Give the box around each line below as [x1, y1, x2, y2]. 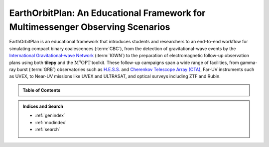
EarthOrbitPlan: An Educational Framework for [9, 7, 206, 18]
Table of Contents [22, 87, 61, 93]
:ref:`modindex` [35, 119, 67, 125]
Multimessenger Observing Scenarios [9, 21, 170, 32]
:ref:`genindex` [35, 112, 66, 119]
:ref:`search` [35, 127, 61, 133]
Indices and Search [22, 103, 64, 109]
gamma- [240, 60, 258, 66]
